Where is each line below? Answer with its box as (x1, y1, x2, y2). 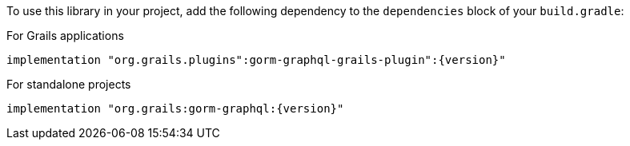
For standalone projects (6, 77, 131, 91)
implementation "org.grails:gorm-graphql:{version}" (6, 102, 344, 115)
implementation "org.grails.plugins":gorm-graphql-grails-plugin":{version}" (6, 53, 506, 66)
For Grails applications (6, 29, 124, 42)
